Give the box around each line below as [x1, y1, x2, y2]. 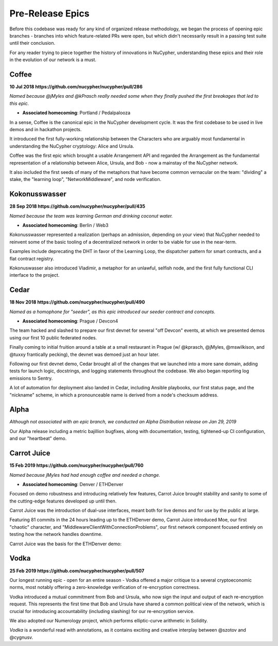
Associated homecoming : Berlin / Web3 [22, 222, 109, 228]
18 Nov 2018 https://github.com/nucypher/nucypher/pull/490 [9, 299, 145, 306]
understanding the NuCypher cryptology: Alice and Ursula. [9, 143, 134, 149]
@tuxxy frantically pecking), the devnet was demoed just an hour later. [9, 351, 160, 357]
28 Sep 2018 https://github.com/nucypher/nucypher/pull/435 [9, 203, 146, 209]
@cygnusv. [9, 634, 33, 640]
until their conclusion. [9, 40, 56, 46]
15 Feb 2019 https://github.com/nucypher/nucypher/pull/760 [9, 462, 144, 469]
